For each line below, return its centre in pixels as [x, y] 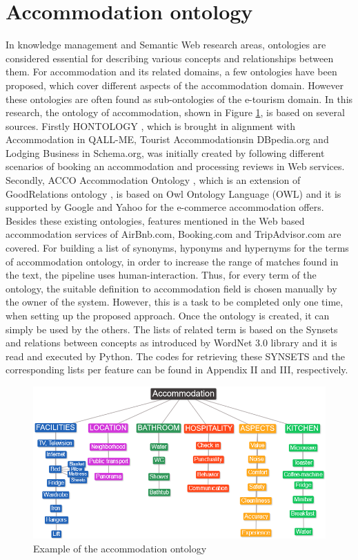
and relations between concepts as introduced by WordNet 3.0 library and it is [171, 343]
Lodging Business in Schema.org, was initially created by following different [165, 152]
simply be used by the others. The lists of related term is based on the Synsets [172, 329]
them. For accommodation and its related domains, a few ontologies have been [171, 72]
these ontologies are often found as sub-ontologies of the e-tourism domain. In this [179, 99]
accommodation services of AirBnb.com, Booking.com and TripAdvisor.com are [173, 234]
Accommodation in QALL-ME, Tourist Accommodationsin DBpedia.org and [167, 139]
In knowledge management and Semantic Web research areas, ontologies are [166, 45]
